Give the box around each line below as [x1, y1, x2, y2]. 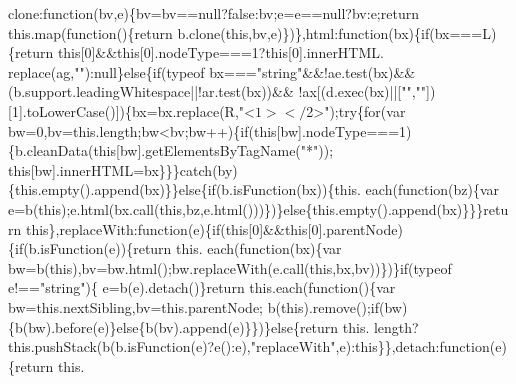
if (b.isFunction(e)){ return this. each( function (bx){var [15, 238, 342, 259]
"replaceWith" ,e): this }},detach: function [250, 336, 490, 357]
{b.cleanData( [8, 140, 94, 161]
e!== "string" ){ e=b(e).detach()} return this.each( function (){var [8, 277, 396, 298]
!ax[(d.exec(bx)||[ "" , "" [298, 81, 427, 102]
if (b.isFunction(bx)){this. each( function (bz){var [207, 179, 500, 200]
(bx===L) [429, 22, 497, 43]
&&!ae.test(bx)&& [302, 61, 416, 82]
